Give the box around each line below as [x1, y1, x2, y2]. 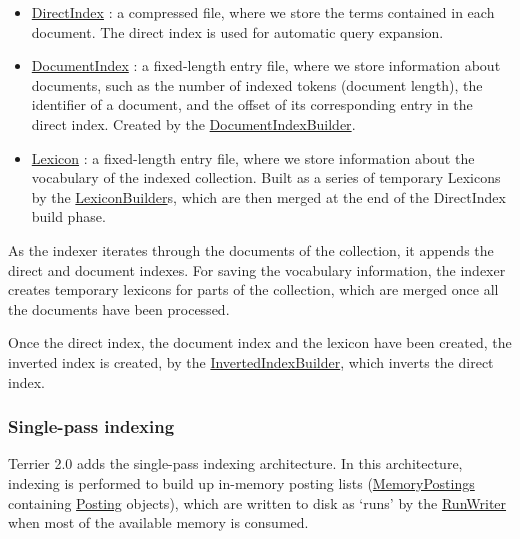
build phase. [31, 206, 106, 227]
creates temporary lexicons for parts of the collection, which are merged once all [8, 279, 499, 300]
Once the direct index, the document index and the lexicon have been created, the [8, 332, 512, 353]
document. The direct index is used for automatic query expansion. [31, 21, 444, 42]
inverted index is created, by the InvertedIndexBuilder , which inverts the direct [8, 351, 494, 372]
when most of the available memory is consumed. [8, 512, 309, 533]
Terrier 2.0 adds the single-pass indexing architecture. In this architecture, [8, 453, 463, 474]
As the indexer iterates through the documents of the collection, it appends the [8, 239, 494, 260]
